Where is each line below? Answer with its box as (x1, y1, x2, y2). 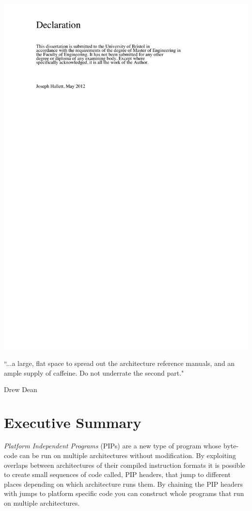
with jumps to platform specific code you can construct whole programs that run (4, 488, 244, 498)
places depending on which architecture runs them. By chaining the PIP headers (4, 478, 243, 489)
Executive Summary (4, 412, 142, 432)
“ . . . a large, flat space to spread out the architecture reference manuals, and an (4, 358, 235, 368)
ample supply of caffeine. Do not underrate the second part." (4, 368, 184, 378)
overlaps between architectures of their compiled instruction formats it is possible (4, 460, 245, 470)
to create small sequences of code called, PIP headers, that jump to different (4, 469, 231, 479)
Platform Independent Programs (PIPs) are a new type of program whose (4, 441, 221, 451)
